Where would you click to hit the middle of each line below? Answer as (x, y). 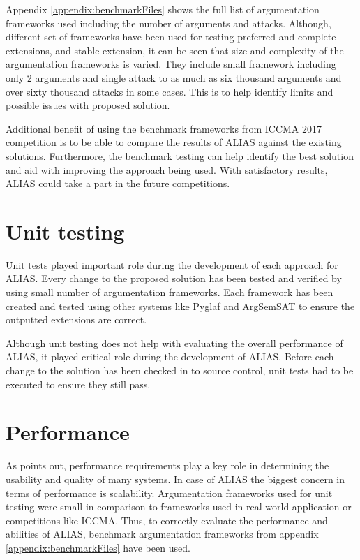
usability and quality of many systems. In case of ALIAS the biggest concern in (175, 479)
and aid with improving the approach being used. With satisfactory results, (167, 169)
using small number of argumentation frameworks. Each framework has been (170, 292)
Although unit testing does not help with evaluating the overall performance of (174, 342)
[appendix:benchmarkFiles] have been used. (98, 547)
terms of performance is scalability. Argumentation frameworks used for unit (169, 493)
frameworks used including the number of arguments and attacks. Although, (168, 23)
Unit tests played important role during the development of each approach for (172, 264)
